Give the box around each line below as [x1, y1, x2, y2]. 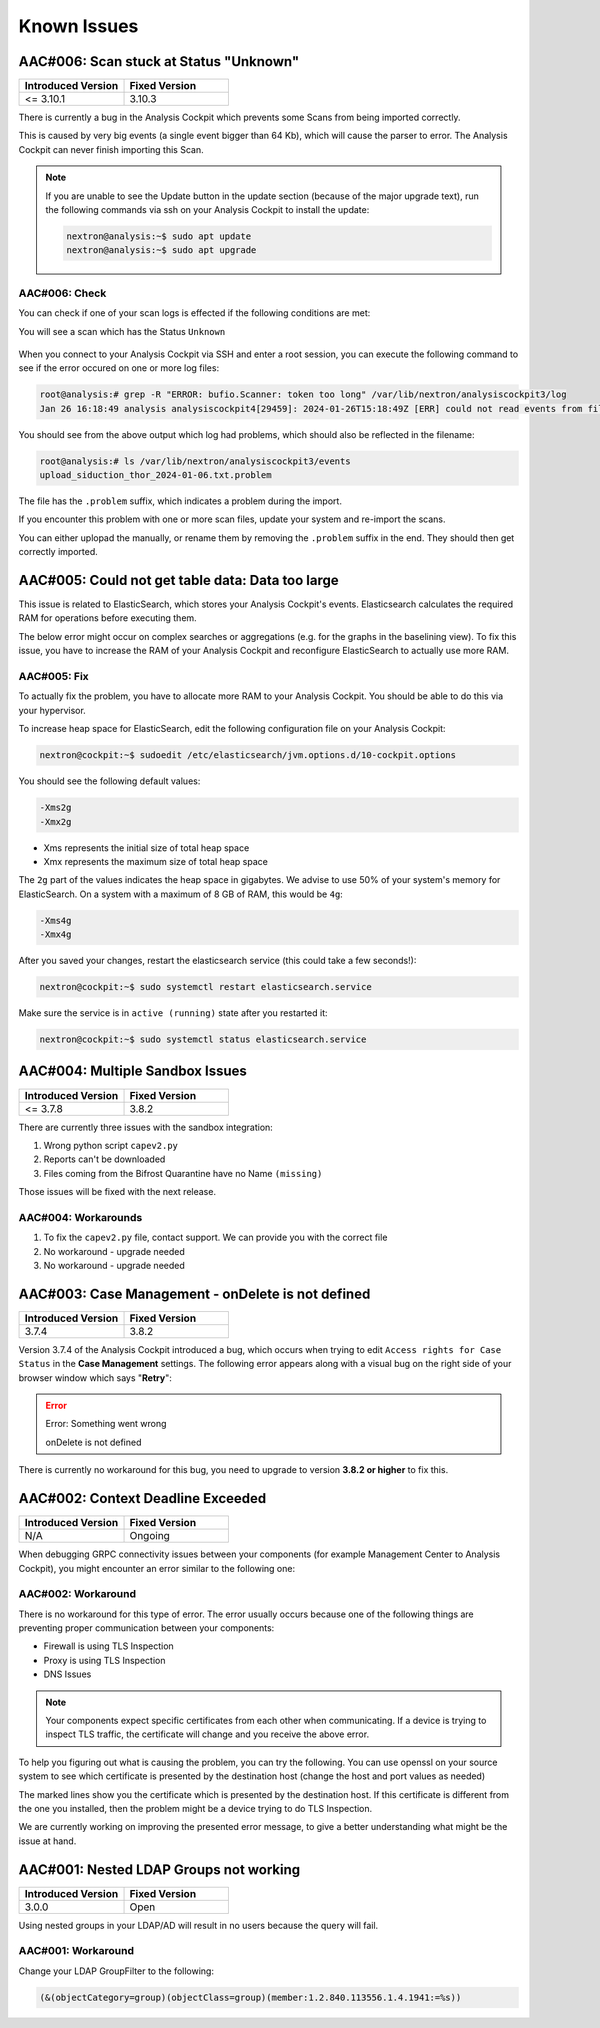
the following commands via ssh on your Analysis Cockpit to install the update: [45, 204, 370, 216]
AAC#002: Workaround [18, 1587, 137, 1601]
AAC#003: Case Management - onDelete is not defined [18, 1285, 371, 1302]
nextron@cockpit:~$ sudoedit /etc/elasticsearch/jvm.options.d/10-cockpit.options [39, 750, 457, 761]
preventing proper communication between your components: [18, 1622, 275, 1634]
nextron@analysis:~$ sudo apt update [66, 231, 252, 242]
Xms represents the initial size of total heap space [43, 841, 250, 854]
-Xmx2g [39, 816, 72, 827]
